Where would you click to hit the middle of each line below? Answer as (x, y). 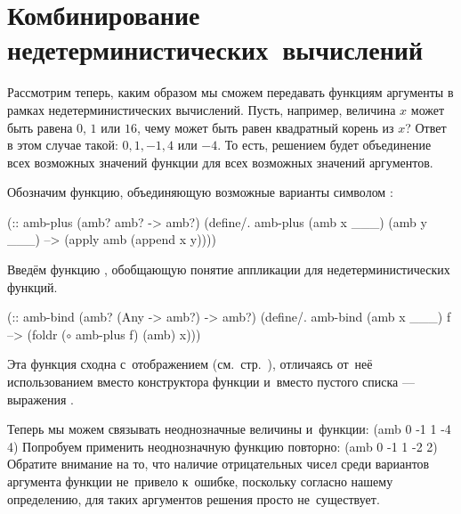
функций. (32, 286)
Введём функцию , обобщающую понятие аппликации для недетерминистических (229, 269)
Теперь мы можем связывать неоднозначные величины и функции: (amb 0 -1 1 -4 (229, 429)
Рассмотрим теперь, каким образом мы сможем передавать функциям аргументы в (230, 92)
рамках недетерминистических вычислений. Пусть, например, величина (202, 109)
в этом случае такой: (63, 145)
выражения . (40, 399)
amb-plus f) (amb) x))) (138, 334)
